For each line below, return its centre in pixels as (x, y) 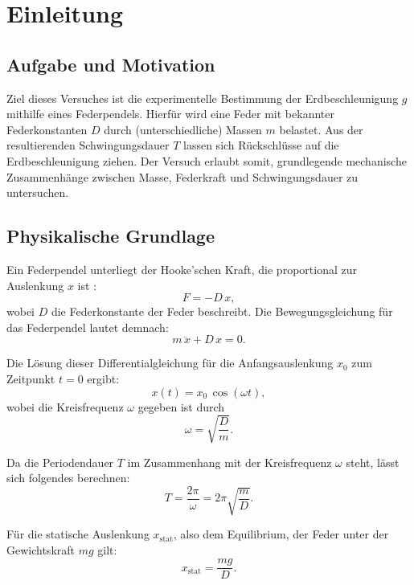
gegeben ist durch (181, 406)
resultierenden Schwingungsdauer (88, 145)
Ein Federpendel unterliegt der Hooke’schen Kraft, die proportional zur (182, 269)
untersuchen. (38, 192)
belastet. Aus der (321, 129)
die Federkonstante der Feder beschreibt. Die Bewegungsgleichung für (222, 311)
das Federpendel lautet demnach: (88, 327)
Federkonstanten (47, 129)
